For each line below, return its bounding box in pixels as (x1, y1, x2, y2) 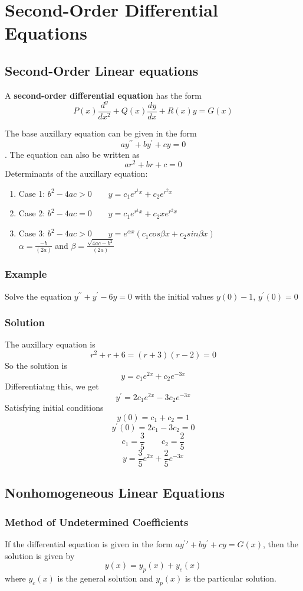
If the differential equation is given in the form (5, 538, 173, 550)
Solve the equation (5, 290, 72, 302)
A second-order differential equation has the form (5, 89, 202, 101)
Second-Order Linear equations (5, 61, 199, 79)
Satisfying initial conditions (5, 401, 104, 414)
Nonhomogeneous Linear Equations (5, 483, 225, 502)
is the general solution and (57, 572, 153, 584)
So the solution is (5, 359, 67, 371)
